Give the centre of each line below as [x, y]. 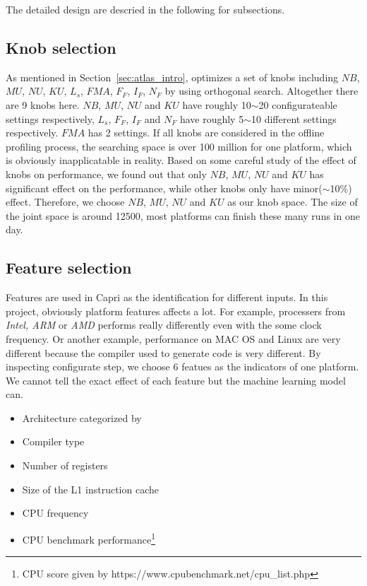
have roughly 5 [212, 118]
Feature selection [69, 268]
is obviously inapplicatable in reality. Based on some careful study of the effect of [181, 160]
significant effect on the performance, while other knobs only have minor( [164, 188]
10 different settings [294, 118]
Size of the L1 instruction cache [90, 489]
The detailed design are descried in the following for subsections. [145, 9]
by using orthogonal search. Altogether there [261, 91]
